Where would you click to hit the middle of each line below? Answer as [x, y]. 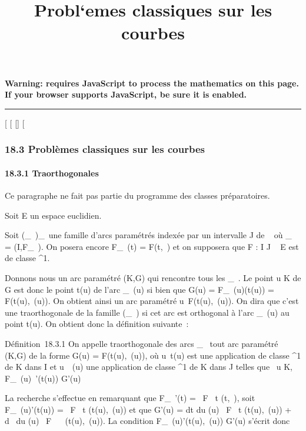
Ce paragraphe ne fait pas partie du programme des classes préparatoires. [137, 195]
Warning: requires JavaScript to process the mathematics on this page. [152, 83]
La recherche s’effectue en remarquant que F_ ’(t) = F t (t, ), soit [130, 398]
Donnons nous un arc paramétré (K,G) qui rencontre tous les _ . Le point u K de [153, 277]
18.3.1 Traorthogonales [52, 173]
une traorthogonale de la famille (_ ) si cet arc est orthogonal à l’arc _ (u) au [147, 312]
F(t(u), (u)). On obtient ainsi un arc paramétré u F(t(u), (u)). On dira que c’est [152, 301]
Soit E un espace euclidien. [53, 215]
